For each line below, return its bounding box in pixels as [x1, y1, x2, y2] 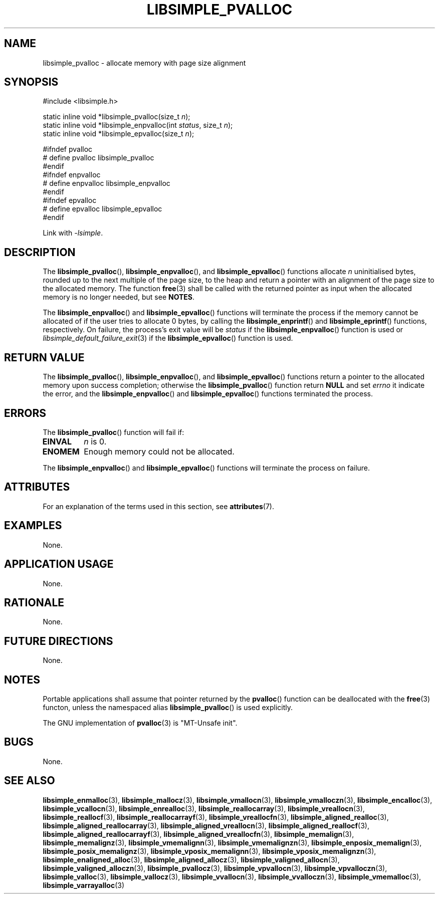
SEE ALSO [4, 774, 55, 787]
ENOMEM [42, 446, 80, 457]
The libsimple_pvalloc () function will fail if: [43, 427, 184, 436]
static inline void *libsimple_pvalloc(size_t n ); [43, 112, 190, 121]
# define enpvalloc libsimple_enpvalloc [43, 179, 170, 188]
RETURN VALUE [4, 351, 85, 364]
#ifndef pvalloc [43, 145, 93, 154]
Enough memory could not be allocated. [84, 446, 235, 457]
